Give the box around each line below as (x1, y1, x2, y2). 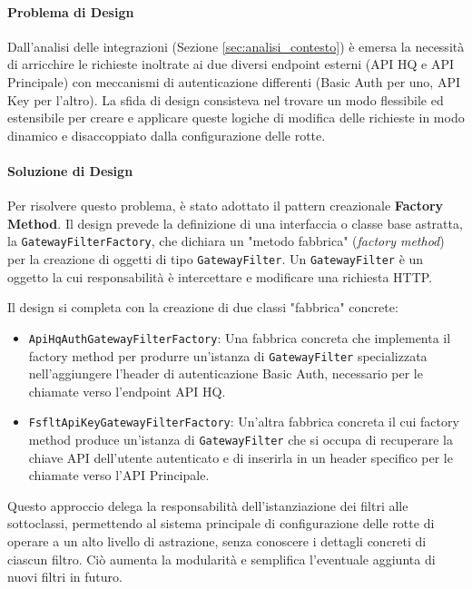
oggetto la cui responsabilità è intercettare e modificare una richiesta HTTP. (7, 267, 433, 286)
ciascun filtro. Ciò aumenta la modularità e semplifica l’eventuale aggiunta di (7, 549, 436, 568)
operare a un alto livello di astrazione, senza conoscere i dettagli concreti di (7, 532, 427, 551)
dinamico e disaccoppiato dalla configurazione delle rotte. (7, 125, 326, 144)
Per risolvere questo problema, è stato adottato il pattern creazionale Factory (7, 196, 444, 215)
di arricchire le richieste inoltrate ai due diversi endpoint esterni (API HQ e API (7, 54, 455, 74)
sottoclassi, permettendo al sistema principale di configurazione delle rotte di (7, 514, 435, 533)
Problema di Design (7, 2, 134, 21)
